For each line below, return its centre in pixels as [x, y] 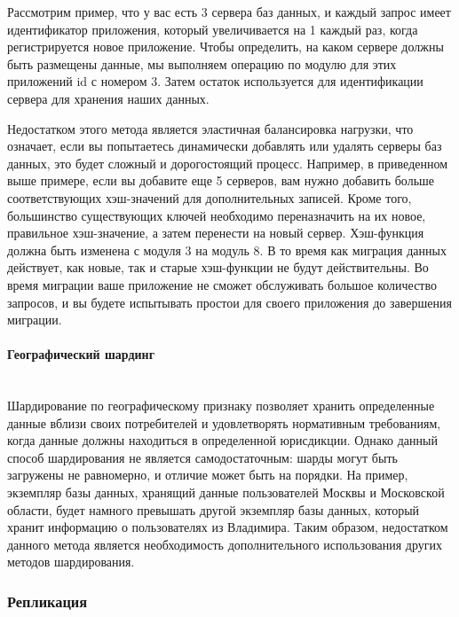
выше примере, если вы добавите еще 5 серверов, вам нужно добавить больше [221, 180]
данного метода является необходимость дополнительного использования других [225, 544]
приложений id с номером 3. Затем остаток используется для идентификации [215, 81]
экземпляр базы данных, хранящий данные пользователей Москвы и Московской [226, 492]
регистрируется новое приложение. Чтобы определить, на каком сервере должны [226, 47]
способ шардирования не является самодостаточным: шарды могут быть [202, 457]
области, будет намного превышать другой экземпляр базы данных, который [214, 509]
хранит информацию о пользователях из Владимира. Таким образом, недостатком [228, 527]
